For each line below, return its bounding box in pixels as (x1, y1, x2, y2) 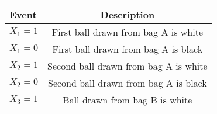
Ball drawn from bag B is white (63, 93, 192, 106)
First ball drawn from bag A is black (52, 42, 203, 56)
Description (100, 8, 155, 21)
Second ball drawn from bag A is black (47, 76, 207, 89)
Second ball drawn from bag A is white (47, 59, 208, 72)
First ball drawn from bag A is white (51, 25, 204, 39)
